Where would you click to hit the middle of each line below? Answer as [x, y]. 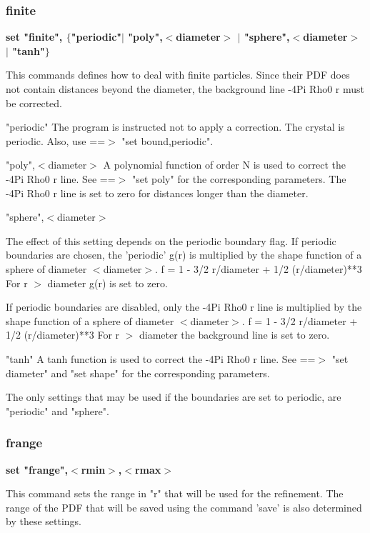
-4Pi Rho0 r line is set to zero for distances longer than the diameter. [157, 193]
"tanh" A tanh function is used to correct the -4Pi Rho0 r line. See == [161, 358]
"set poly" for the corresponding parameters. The [239, 178]
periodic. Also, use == [56, 140]
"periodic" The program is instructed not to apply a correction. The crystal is [175, 127]
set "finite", [34, 37]
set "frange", [37, 469]
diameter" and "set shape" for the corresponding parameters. [138, 373]
